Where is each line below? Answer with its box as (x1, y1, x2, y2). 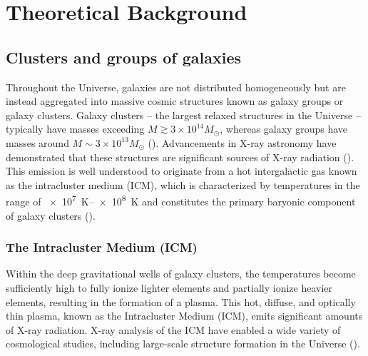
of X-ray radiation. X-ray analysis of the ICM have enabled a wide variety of (6, 322, 341, 337)
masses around (6, 135, 69, 150)
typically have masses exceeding (6, 121, 145, 136)
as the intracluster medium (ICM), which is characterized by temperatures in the (6, 177, 360, 192)
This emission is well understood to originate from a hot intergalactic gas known (6, 163, 357, 178)
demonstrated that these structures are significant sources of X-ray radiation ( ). (6, 149, 354, 164)
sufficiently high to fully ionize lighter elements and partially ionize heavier (6, 280, 333, 295)
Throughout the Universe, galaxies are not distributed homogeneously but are (6, 79, 346, 94)
